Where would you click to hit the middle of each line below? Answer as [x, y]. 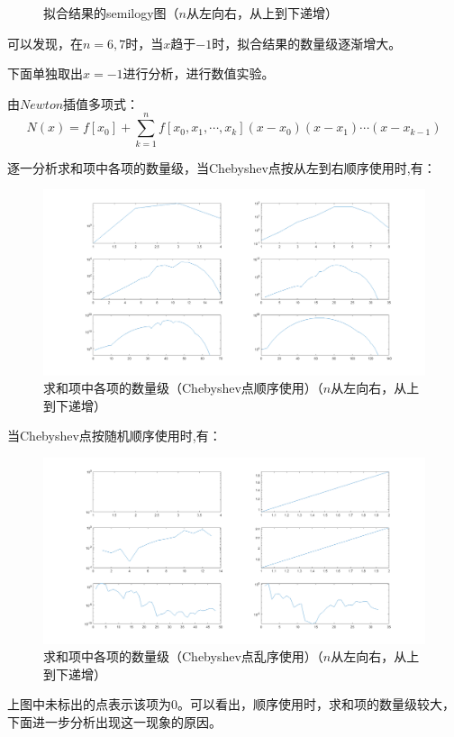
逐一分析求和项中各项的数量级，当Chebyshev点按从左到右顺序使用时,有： [222, 167]
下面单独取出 [45, 73]
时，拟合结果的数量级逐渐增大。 [307, 43]
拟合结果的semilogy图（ [111, 13]
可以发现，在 [45, 43]
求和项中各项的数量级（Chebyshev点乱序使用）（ [183, 656]
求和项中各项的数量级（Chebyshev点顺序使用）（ [183, 388]
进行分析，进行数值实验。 [199, 73]
